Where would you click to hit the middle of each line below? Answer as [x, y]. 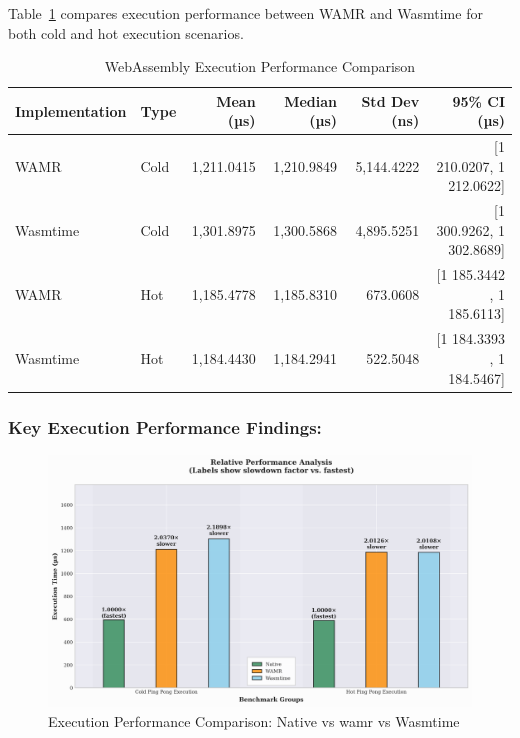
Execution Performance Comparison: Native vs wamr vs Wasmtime [254, 720]
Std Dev [390, 100]
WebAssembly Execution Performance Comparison [260, 66]
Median [311, 100]
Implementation [71, 110]
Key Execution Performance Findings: [165, 426]
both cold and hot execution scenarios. [126, 32]
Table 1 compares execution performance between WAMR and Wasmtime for [245, 13]
